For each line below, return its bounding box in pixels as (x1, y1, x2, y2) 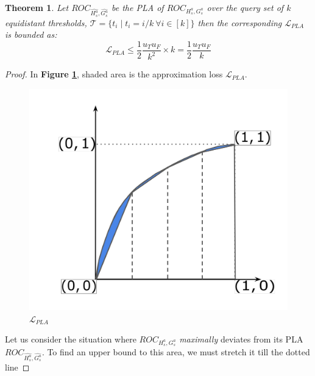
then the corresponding (197, 16, 282, 29)
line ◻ (5, 361, 30, 374)
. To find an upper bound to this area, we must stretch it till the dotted (41, 346, 310, 358)
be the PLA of (111, 1, 164, 13)
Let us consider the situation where (5, 333, 136, 346)
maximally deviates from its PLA (179, 333, 303, 346)
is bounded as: (5, 28, 57, 41)
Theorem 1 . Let (5, 1, 69, 13)
